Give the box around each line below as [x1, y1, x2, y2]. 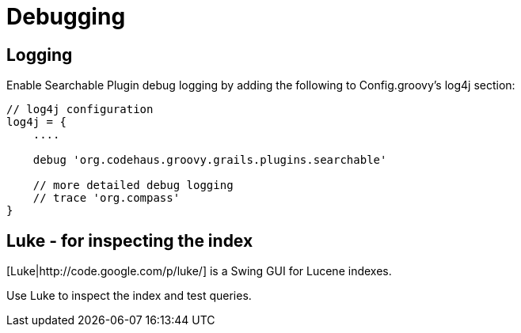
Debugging [6, 3, 126, 30]
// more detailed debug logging [32, 179, 234, 192]
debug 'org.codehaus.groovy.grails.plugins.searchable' [32, 153, 387, 167]
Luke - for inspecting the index [6, 230, 253, 251]
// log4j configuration [6, 103, 154, 116]
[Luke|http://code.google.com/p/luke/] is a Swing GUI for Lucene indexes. [6, 264, 392, 278]
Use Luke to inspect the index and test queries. [6, 289, 252, 303]
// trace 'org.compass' [32, 191, 181, 205]
